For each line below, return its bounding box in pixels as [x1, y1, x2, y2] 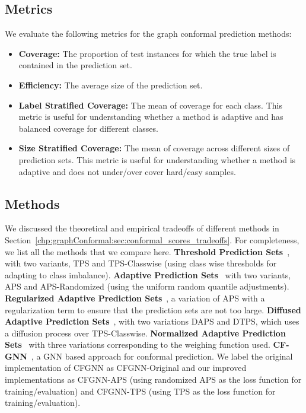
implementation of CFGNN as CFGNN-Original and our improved [5, 361, 247, 374]
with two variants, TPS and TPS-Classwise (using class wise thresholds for [5, 257, 277, 269]
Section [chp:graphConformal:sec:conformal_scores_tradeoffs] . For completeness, [5, 233, 299, 246]
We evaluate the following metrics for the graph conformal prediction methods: [5, 27, 292, 40]
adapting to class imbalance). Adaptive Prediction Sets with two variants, [5, 268, 291, 281]
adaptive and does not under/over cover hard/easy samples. [18, 165, 236, 177]
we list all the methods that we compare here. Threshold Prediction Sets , [5, 245, 290, 258]
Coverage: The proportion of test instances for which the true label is [18, 47, 276, 59]
